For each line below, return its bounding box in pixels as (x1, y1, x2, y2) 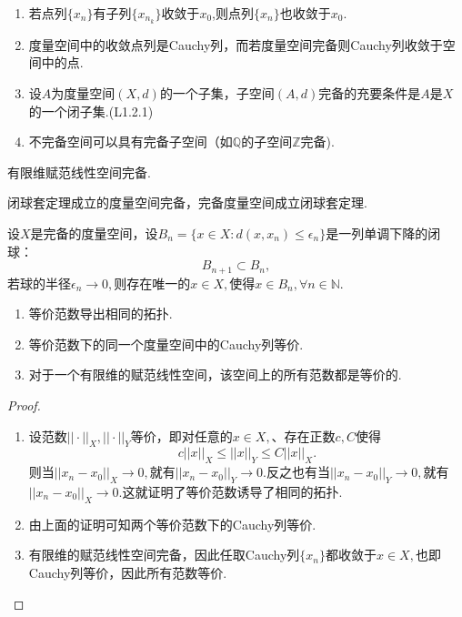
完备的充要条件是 (318, 84, 421, 103)
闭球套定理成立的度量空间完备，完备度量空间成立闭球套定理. (7, 193, 367, 212)
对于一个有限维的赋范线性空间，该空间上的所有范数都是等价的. (28, 365, 402, 384)
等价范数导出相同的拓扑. (28, 304, 173, 323)
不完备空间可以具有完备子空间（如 (28, 132, 233, 151)
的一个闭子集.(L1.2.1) (28, 101, 154, 120)
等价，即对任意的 (130, 426, 233, 445)
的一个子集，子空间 (159, 84, 275, 103)
